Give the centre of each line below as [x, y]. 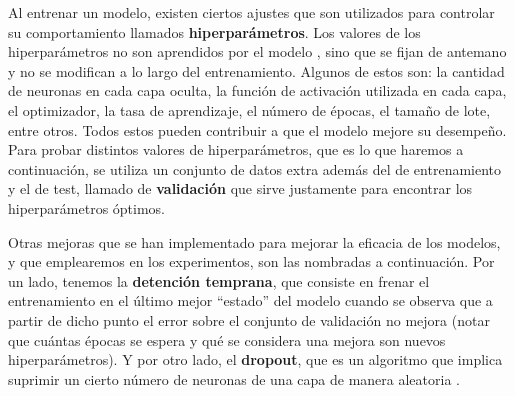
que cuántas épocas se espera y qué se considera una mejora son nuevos [227, 339]
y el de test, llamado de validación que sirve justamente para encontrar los [240, 188]
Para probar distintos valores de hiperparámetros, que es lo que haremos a [236, 149]
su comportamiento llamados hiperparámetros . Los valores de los [214, 31]
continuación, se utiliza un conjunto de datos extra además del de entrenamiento [255, 168]
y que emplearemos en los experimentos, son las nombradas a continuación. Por [251, 261]
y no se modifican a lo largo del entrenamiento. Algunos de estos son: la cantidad [256, 70]
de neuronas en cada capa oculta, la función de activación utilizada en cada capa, [257, 90]
